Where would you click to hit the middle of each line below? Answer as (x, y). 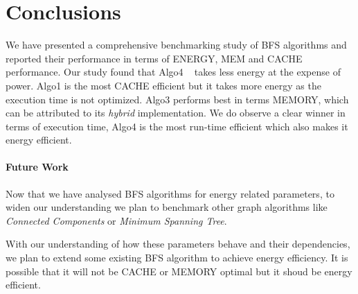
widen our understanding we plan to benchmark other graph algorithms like (167, 207)
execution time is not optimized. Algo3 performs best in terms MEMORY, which (177, 99)
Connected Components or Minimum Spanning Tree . (116, 220)
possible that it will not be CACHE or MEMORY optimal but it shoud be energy (179, 271)
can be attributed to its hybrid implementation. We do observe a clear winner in (176, 113)
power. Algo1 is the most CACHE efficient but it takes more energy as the (163, 85)
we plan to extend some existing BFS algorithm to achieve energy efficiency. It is (177, 258)
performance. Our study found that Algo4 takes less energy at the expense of (173, 72)
